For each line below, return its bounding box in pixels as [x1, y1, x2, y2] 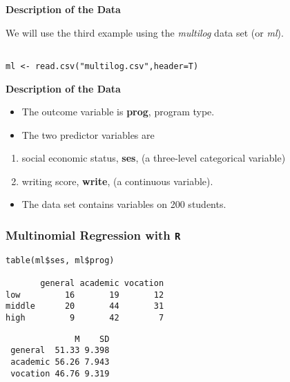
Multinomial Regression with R [6, 226, 181, 243]
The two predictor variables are [21, 127, 155, 142]
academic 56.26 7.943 [10, 357, 110, 367]
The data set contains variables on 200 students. [21, 197, 226, 211]
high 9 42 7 [6, 313, 164, 323]
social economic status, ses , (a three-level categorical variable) [21, 151, 286, 165]
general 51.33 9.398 [10, 345, 110, 356]
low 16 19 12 [6, 289, 164, 300]
